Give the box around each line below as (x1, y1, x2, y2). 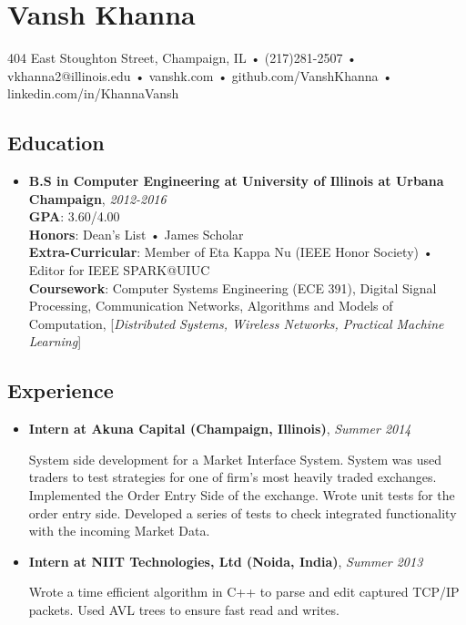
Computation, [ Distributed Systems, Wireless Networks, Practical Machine (28, 313, 444, 333)
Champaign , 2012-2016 (28, 189, 167, 208)
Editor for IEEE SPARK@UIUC (28, 261, 210, 280)
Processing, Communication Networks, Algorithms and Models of (28, 296, 393, 315)
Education (7, 128, 105, 157)
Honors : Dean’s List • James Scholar (28, 224, 244, 243)
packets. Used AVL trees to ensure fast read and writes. (28, 600, 339, 619)
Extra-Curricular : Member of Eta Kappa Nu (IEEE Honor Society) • (28, 242, 433, 261)
